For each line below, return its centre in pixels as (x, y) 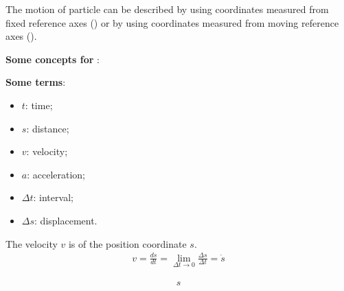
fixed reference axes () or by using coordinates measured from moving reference (172, 22)
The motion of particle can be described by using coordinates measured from (167, 9)
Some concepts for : (53, 59)
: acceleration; (56, 174)
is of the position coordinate (127, 243)
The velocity (32, 243)
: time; (39, 105)
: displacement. (66, 220)
